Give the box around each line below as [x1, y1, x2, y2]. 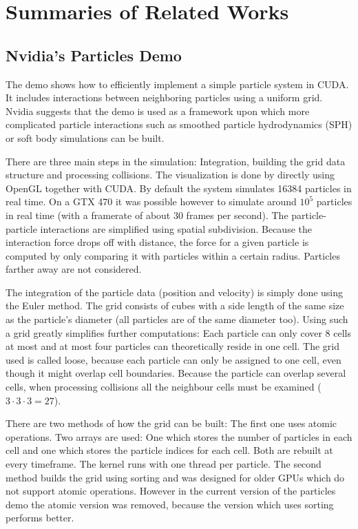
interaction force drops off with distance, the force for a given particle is [6, 235, 309, 249]
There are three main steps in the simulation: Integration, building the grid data [6, 154, 346, 168]
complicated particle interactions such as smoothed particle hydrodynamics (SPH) [6, 117, 352, 132]
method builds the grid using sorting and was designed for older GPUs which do [6, 470, 345, 484]
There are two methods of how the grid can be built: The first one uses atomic [6, 416, 337, 431]
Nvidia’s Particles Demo [6, 44, 182, 65]
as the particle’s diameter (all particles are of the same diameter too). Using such [6, 312, 348, 326]
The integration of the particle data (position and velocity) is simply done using [6, 284, 344, 299]
